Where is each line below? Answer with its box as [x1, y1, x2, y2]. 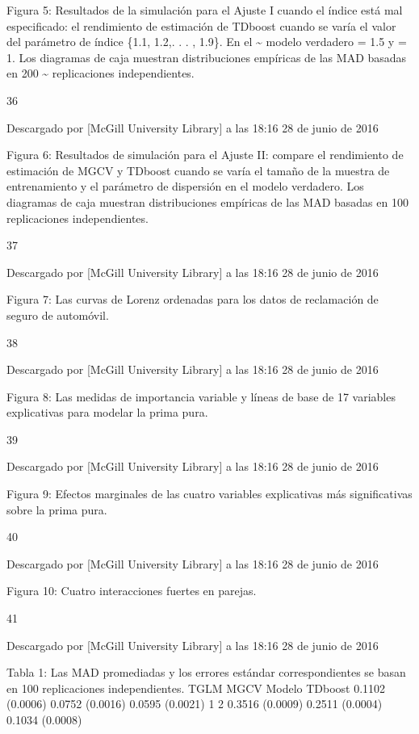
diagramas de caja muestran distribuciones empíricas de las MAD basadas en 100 [6, 193, 409, 210]
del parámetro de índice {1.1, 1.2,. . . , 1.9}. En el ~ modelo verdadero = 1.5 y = [6, 33, 407, 50]
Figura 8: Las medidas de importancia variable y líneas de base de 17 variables [6, 388, 396, 405]
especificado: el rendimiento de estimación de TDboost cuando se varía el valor [6, 17, 396, 34]
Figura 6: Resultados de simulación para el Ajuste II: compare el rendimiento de [6, 146, 404, 163]
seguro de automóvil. [6, 306, 109, 323]
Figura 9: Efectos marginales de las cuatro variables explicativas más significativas [6, 485, 413, 502]
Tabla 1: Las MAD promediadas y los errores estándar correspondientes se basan [6, 664, 406, 681]
